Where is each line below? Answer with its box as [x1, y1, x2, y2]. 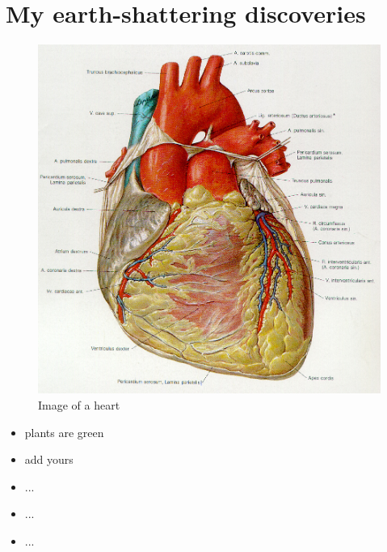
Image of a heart [38, 396, 120, 413]
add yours [24, 451, 74, 468]
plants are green [24, 423, 104, 440]
